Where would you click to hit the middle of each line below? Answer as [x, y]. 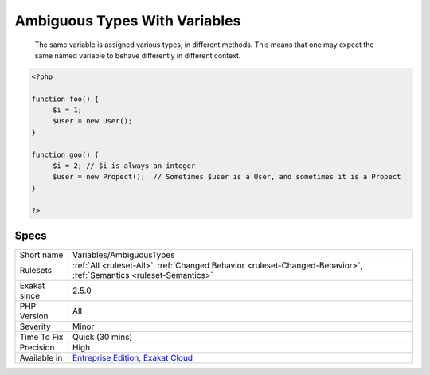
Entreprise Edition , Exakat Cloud [133, 358]
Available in [41, 358]
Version [34, 316]
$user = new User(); [92, 121]
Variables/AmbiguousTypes [123, 255]
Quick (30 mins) [102, 337]
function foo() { [65, 99]
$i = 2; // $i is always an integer [124, 166]
